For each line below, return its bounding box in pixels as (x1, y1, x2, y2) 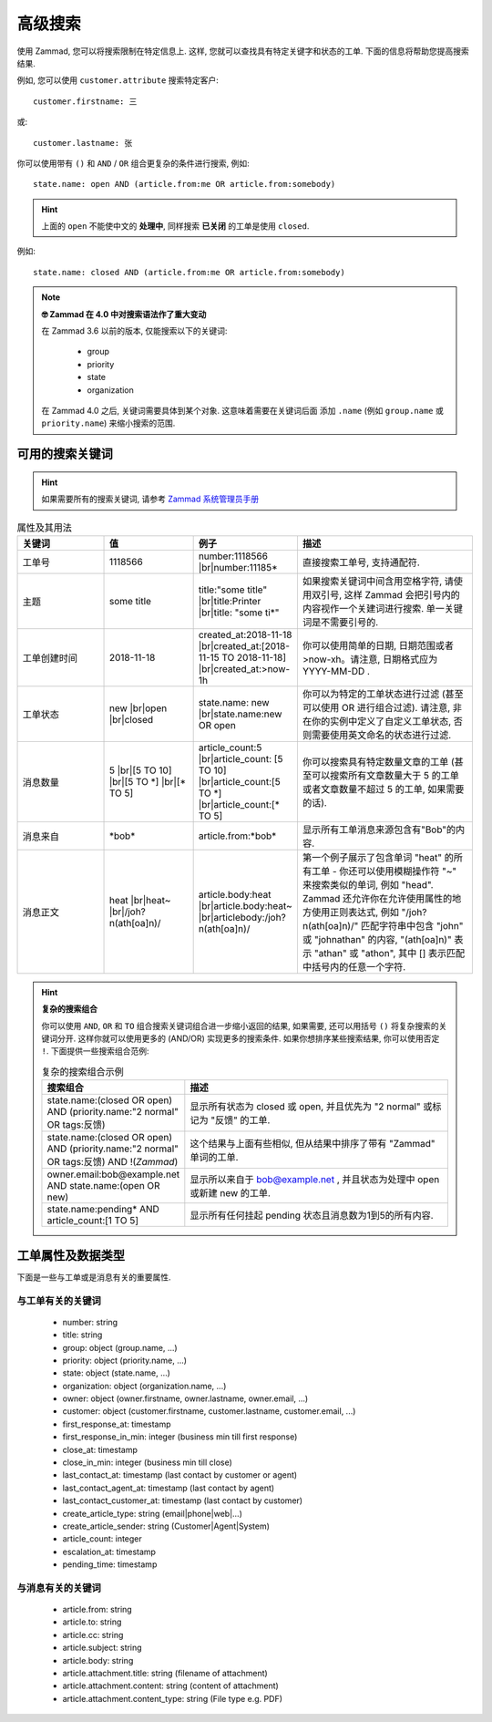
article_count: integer (62, 1533, 143, 1544)
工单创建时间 (22, 652, 77, 665)
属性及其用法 (16, 521, 73, 533)
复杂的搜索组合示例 (41, 1066, 125, 1078)
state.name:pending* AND (46, 1203, 159, 1216)
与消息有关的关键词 (16, 1582, 102, 1594)
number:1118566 (198, 550, 269, 562)
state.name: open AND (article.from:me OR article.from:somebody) (33, 179, 336, 190)
